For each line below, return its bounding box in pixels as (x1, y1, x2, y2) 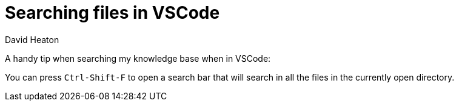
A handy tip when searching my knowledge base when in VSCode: (5, 53, 271, 64)
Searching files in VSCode (5, 2, 220, 23)
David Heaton (5, 34, 59, 45)
